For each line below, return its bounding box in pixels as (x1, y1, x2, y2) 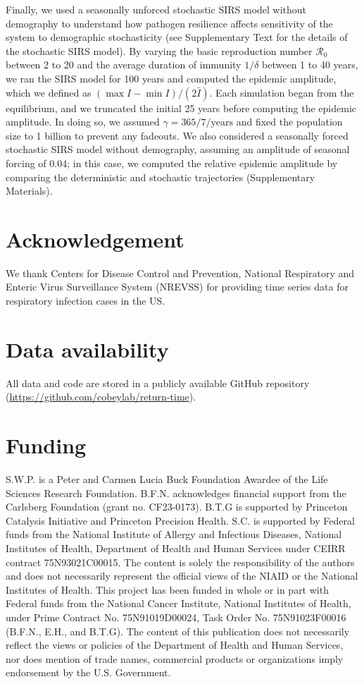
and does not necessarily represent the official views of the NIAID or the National (6, 568, 358, 583)
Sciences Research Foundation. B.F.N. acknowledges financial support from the (6, 485, 346, 500)
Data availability (6, 334, 169, 363)
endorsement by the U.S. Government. (6, 665, 171, 680)
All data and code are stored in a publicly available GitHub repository (6, 375, 310, 390)
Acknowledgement (6, 224, 184, 253)
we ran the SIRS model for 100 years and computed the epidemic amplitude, (6, 71, 337, 85)
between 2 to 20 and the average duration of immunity (6, 57, 241, 72)
